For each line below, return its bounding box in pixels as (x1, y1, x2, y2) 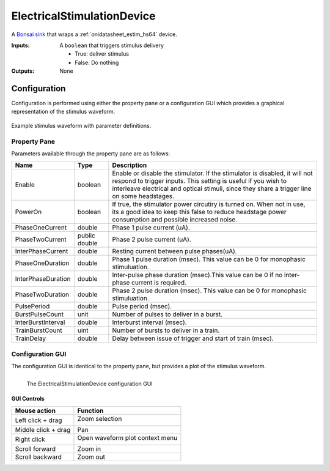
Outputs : (11, 67, 35, 75)
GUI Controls (11, 395, 45, 402)
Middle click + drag (15, 425, 71, 434)
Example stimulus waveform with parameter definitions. (11, 122, 152, 129)
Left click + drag (15, 416, 62, 425)
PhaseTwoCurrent (15, 236, 67, 244)
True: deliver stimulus (75, 50, 130, 57)
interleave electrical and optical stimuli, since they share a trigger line (112, 184, 312, 193)
